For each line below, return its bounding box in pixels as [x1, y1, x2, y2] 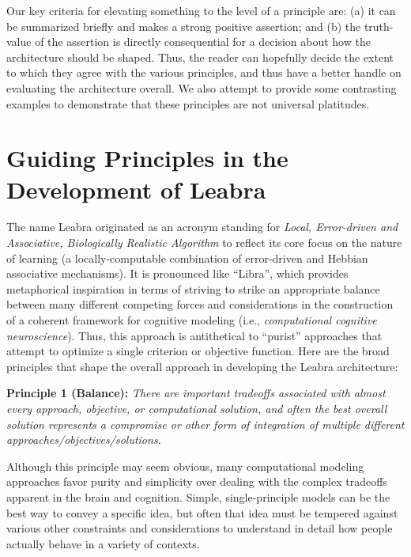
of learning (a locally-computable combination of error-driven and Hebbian [6, 249, 368, 266]
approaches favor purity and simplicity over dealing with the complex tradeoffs [6, 473, 387, 490]
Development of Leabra [6, 172, 266, 205]
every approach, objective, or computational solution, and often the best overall [6, 400, 387, 416]
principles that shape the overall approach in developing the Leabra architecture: [6, 358, 398, 374]
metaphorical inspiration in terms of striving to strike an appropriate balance [6, 280, 380, 297]
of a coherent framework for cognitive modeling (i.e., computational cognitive [6, 312, 377, 328]
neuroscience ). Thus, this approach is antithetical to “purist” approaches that [6, 327, 383, 343]
